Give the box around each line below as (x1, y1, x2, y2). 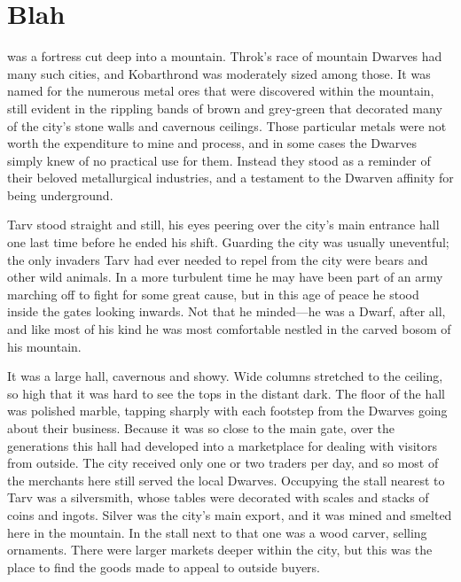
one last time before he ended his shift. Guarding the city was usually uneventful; (7, 233, 449, 252)
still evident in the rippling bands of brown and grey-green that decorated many (7, 98, 442, 117)
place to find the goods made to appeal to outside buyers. (7, 557, 320, 576)
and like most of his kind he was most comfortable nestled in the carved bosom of (7, 320, 451, 338)
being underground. (7, 185, 113, 204)
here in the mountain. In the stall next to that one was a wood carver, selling (7, 523, 427, 541)
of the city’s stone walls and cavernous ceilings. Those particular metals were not (7, 116, 447, 135)
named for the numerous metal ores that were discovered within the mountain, (7, 81, 434, 100)
